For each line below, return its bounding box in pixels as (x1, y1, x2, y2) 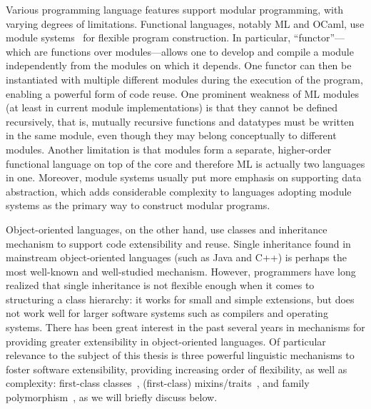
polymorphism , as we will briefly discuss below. (6, 390, 218, 405)
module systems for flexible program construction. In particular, (6, 30, 291, 45)
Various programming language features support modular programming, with (6, 2, 344, 16)
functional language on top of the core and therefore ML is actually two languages (6, 156, 365, 171)
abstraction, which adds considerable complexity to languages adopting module (6, 183, 352, 198)
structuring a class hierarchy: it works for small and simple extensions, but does (6, 291, 355, 306)
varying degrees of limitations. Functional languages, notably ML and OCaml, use (6, 16, 365, 31)
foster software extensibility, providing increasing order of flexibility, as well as (6, 361, 347, 376)
